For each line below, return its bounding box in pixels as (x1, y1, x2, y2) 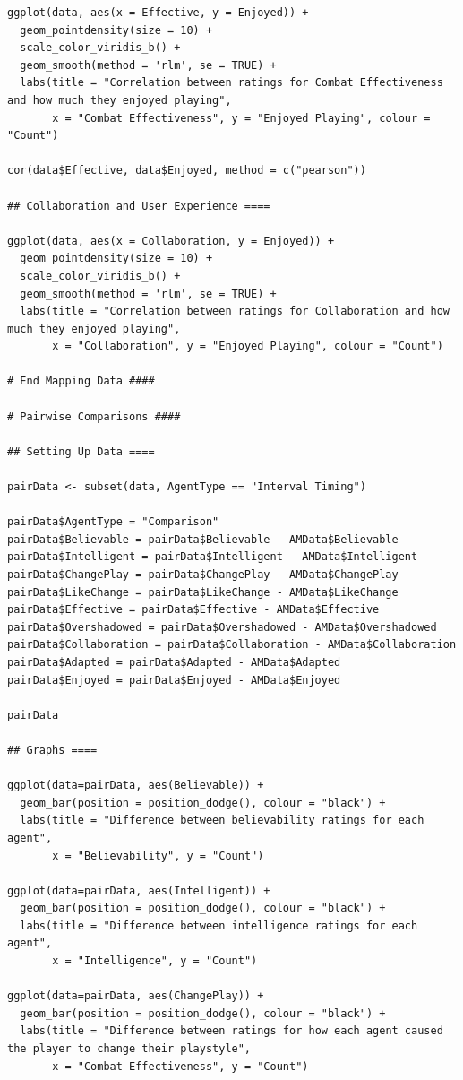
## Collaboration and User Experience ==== (7, 199, 270, 212)
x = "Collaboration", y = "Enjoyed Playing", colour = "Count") (52, 340, 443, 353)
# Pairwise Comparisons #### (7, 410, 181, 423)
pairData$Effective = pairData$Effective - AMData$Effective (7, 603, 380, 617)
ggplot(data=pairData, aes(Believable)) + (7, 779, 264, 792)
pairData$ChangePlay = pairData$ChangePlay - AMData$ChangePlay (7, 568, 399, 581)
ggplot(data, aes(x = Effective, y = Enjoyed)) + (7, 6, 309, 19)
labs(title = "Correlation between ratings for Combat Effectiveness (20, 76, 443, 90)
